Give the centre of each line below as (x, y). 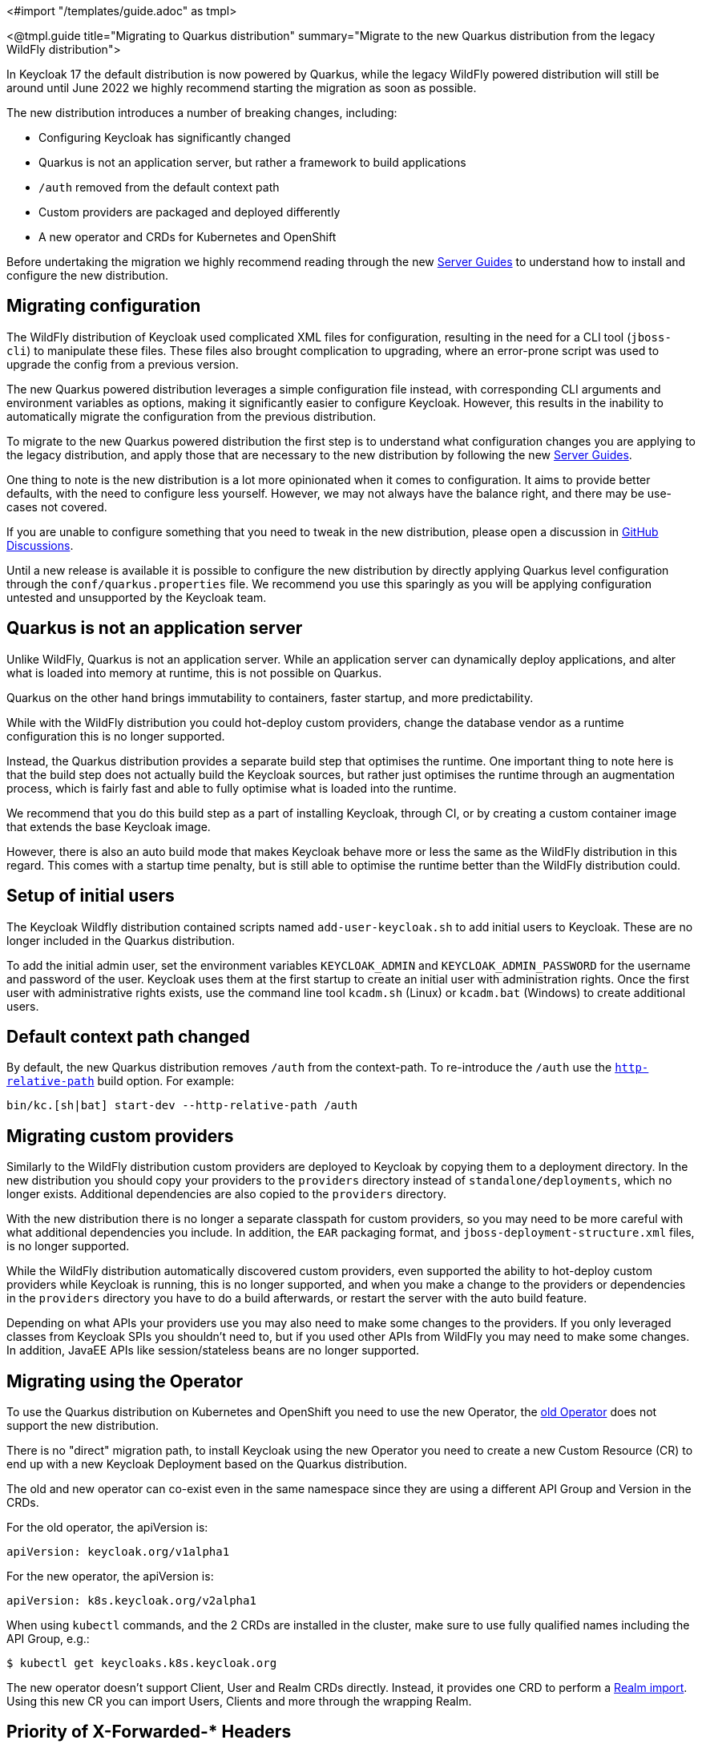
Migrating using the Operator (125, 1381)
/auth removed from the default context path (159, 187)
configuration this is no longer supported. (116, 736)
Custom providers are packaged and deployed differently (190, 212)
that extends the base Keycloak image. (109, 826)
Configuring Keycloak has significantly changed (165, 137)
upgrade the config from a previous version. (123, 364)
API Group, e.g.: (48, 1639)
